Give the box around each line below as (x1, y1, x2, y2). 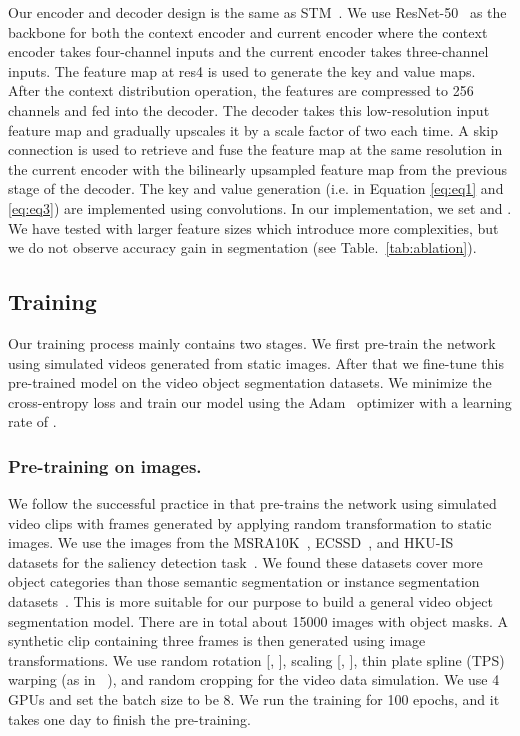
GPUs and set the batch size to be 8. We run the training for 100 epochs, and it (8, 689, 500, 710)
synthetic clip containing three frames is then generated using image (8, 630, 426, 651)
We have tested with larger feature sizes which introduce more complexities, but (8, 217, 499, 238)
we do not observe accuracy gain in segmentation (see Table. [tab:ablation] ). (8, 237, 477, 258)
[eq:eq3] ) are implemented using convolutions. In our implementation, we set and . (8, 197, 512, 218)
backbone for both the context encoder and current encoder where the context (8, 21, 488, 42)
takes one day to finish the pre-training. (8, 708, 251, 729)
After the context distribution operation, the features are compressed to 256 (8, 80, 474, 101)
